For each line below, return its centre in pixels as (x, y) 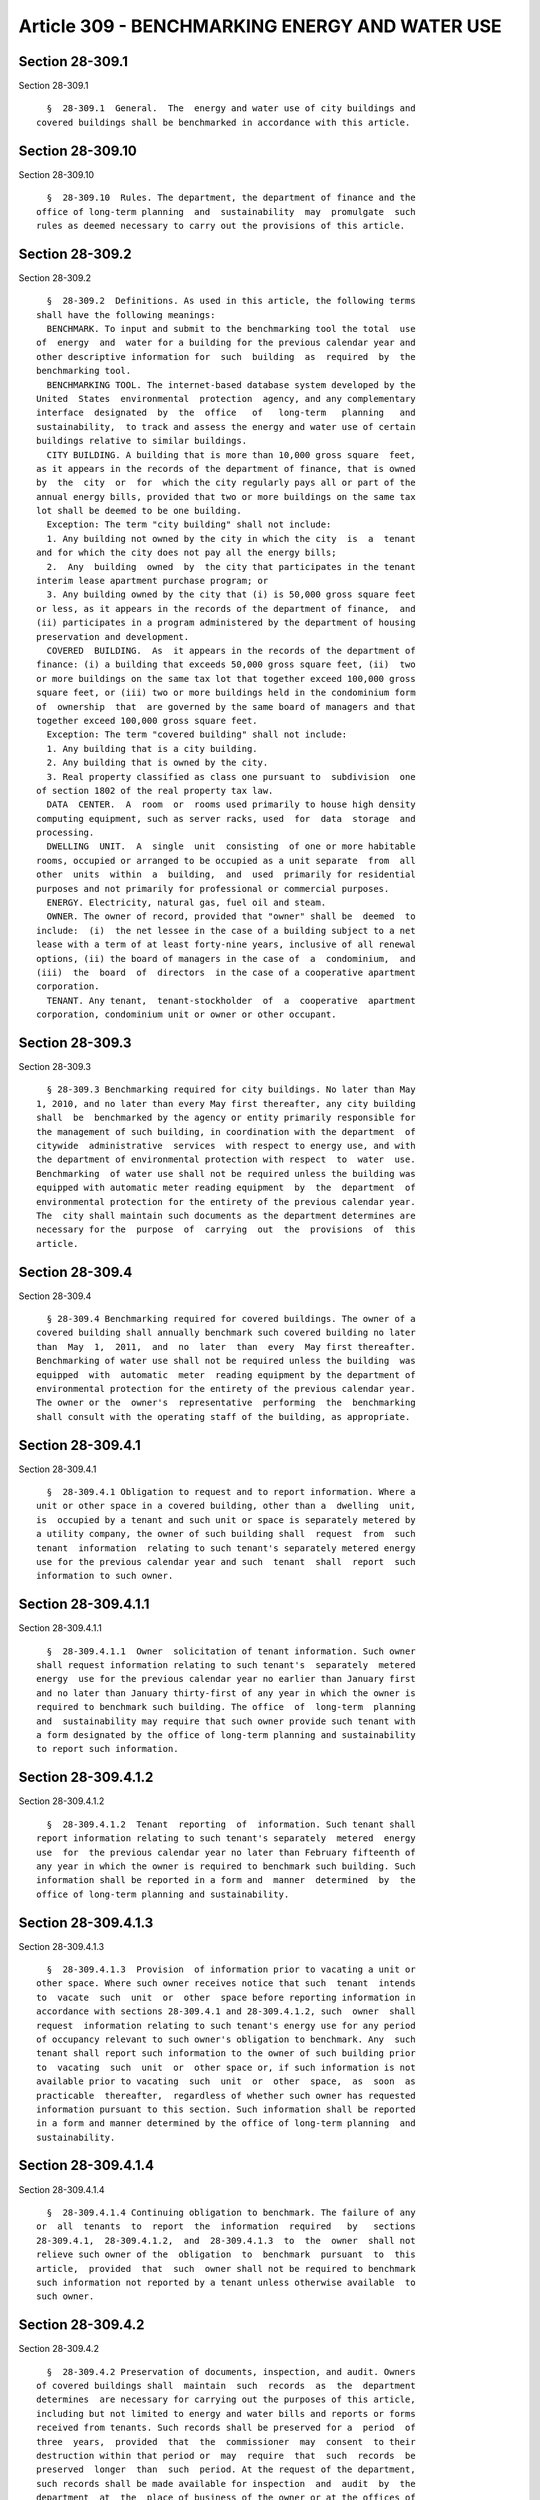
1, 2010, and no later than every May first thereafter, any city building (226, 1103)
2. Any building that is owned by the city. (157, 763)
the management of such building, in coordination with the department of (226, 1131)
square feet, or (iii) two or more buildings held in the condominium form (226, 693)
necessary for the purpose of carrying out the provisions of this (226, 1229)
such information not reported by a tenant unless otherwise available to (226, 2282)
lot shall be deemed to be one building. (139, 511)
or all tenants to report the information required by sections (226, 2226)
